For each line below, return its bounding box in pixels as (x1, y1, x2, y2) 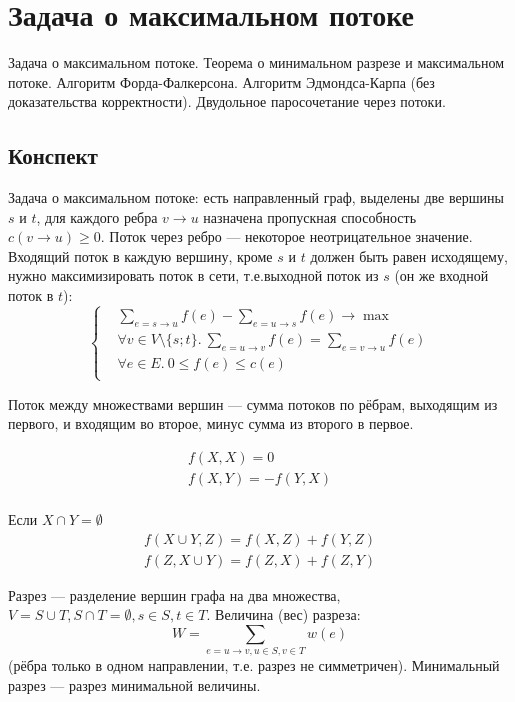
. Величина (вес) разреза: (206, 604, 361, 625)
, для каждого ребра (36, 206, 158, 227)
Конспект (8, 140, 98, 171)
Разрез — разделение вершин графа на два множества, (8, 584, 341, 605)
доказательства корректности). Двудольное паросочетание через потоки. (8, 91, 446, 112)
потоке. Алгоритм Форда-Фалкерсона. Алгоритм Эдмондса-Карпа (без (8, 71, 435, 92)
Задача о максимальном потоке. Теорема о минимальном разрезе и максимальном (8, 52, 505, 73)
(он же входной (394, 265, 489, 286)
